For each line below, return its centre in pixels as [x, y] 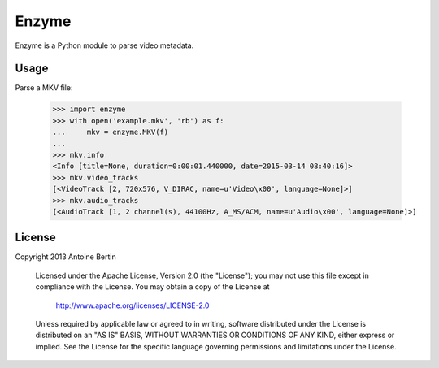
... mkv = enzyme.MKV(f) [111, 132]
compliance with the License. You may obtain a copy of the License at [152, 287]
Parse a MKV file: [44, 88]
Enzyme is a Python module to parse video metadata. [104, 45]
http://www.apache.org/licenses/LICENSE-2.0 [133, 305]
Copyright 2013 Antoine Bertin [66, 257]
